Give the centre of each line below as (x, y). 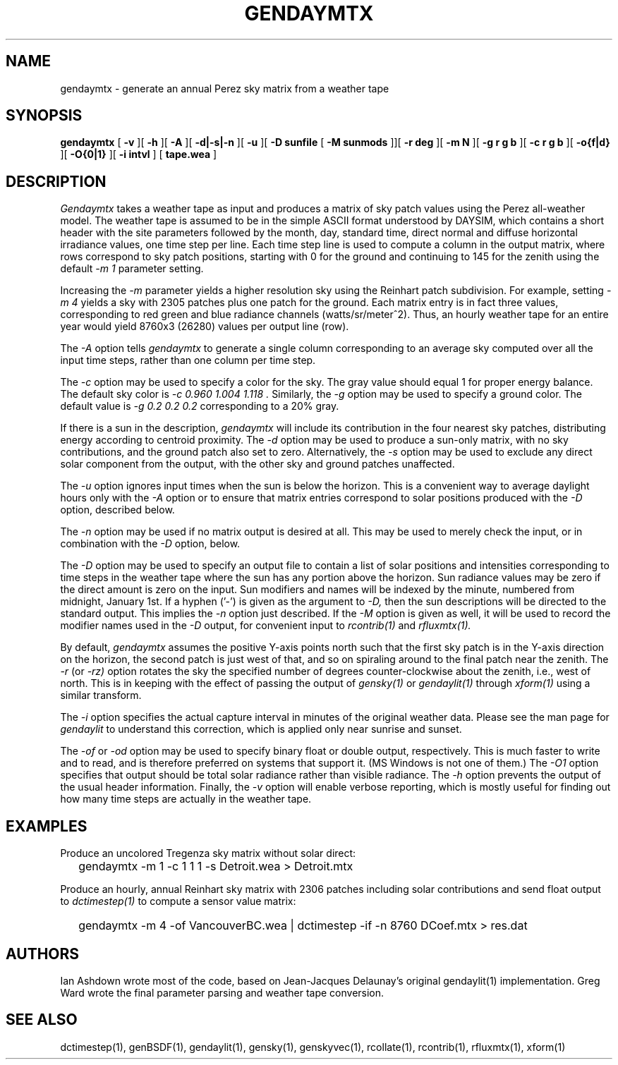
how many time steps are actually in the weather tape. (186, 799)
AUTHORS (43, 954)
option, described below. (117, 510)
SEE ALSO (42, 1020)
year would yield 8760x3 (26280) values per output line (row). (205, 327)
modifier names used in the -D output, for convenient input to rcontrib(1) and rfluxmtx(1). (266, 626)
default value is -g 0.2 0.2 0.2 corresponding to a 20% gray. (200, 406)
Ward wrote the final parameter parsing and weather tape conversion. (222, 992)
